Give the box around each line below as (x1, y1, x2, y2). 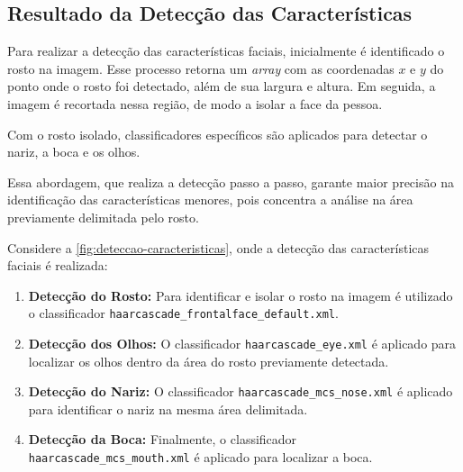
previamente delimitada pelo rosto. (7, 207, 199, 226)
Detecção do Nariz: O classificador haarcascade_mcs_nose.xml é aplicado (28, 382, 453, 401)
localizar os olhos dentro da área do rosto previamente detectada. (28, 351, 389, 370)
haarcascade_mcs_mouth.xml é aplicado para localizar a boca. (28, 448, 373, 467)
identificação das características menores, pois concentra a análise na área (7, 190, 413, 209)
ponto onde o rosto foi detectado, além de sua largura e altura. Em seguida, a (7, 77, 436, 95)
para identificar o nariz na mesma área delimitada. (28, 399, 308, 418)
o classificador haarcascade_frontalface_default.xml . (28, 304, 339, 322)
